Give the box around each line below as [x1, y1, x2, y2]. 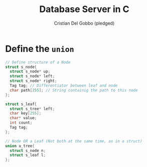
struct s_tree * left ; [10, 106, 55, 111]
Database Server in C [39, 4, 129, 15]
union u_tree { [5, 143, 35, 148]
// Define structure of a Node [5, 59, 71, 65]
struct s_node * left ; [10, 74, 55, 79]
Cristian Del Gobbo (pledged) [54, 20, 115, 26]
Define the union [5, 43, 74, 54]
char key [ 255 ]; [10, 111, 42, 116]
